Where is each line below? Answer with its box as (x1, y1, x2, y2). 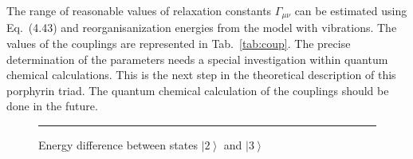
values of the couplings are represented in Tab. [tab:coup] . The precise (6, 35, 351, 52)
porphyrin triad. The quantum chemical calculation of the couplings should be (6, 81, 389, 98)
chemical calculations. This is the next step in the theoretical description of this (6, 66, 396, 83)
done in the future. (6, 97, 98, 114)
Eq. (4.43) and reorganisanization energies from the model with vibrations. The (6, 19, 397, 36)
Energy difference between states (38, 137, 198, 153)
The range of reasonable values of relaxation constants (6, 2, 272, 18)
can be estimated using (294, 2, 407, 18)
